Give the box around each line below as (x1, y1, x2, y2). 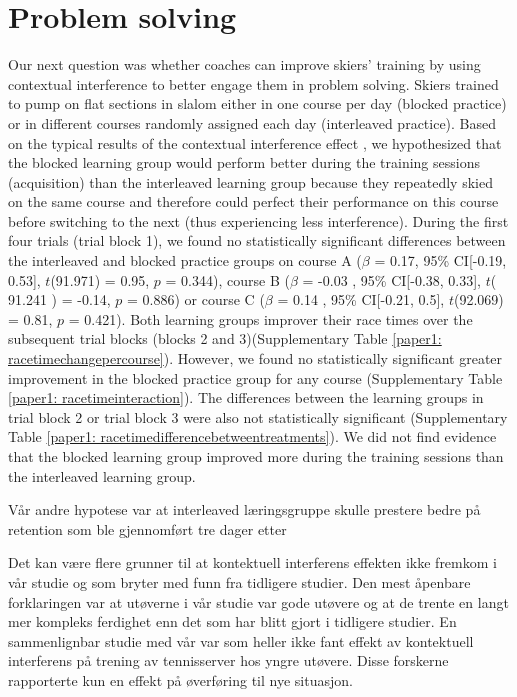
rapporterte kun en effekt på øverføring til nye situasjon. (8, 669, 353, 690)
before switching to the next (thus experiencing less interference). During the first (8, 210, 509, 231)
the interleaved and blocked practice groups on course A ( (8, 250, 362, 271)
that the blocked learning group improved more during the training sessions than (8, 446, 504, 466)
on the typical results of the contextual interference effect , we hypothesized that (8, 132, 502, 153)
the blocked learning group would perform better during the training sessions (8, 152, 480, 173)
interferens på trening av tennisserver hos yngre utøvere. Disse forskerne (8, 650, 449, 671)
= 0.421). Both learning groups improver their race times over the (68, 308, 473, 329)
